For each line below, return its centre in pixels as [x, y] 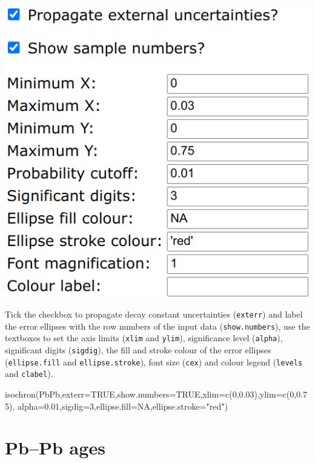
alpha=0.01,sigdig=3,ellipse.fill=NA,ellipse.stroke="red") [122, 406]
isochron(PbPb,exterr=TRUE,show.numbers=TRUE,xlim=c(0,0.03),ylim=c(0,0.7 [156, 394]
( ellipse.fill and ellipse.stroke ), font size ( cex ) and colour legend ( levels [154, 361]
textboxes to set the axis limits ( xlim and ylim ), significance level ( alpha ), [144, 338]
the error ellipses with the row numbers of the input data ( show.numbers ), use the [157, 326]
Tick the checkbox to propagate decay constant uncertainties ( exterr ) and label [154, 314]
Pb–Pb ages [55, 448]
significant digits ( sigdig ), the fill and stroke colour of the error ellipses [138, 350]
